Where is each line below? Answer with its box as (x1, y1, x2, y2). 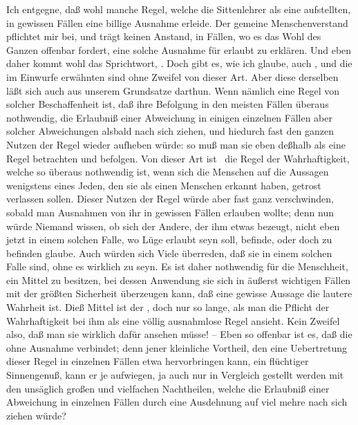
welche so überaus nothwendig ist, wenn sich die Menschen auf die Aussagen (6, 164, 329, 179)
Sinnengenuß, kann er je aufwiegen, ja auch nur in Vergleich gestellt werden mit (6, 368, 344, 382)
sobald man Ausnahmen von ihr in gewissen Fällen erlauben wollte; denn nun (6, 205, 334, 219)
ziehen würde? (6, 408, 66, 422)
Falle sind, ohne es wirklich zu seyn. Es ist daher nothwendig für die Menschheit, (6, 259, 348, 274)
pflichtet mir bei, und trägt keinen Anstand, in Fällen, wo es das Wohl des (6, 29, 321, 44)
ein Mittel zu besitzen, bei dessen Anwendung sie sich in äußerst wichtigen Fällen (6, 272, 351, 287)
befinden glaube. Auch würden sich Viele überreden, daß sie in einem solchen (6, 245, 332, 260)
